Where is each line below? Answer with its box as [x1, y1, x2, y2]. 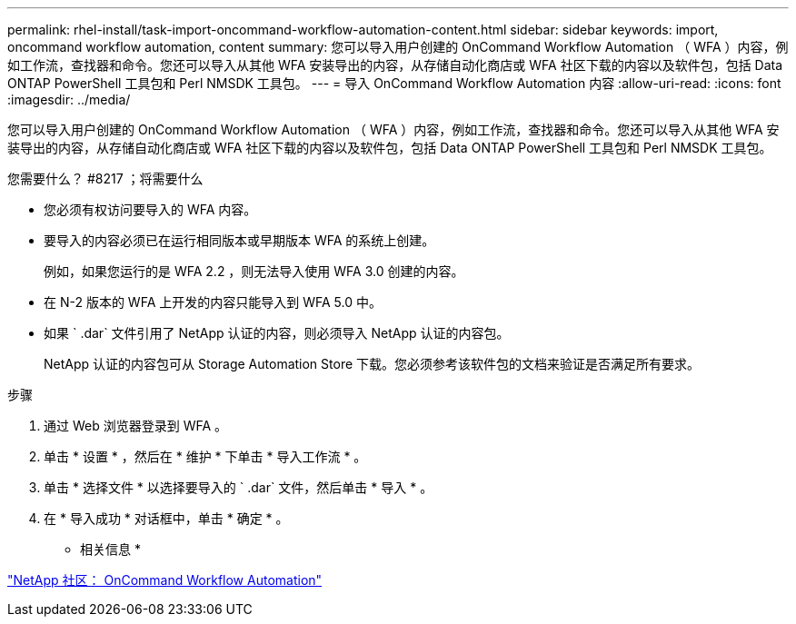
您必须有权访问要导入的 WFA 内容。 [44, 202, 257, 217]
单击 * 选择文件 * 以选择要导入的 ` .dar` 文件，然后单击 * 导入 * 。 [44, 480, 433, 495]
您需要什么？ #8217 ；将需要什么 [7, 171, 204, 186]
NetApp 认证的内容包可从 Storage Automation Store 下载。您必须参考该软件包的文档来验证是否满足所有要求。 [44, 356, 701, 371]
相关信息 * [80, 541, 141, 557]
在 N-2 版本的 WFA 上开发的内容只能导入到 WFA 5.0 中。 [44, 294, 382, 310]
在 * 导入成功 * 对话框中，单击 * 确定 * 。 [44, 510, 289, 526]
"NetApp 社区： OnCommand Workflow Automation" [7, 572, 323, 588]
